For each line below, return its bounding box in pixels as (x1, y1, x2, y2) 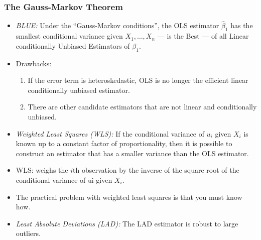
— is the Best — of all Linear (157, 31, 249, 41)
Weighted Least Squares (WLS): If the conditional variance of (16, 128, 204, 139)
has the (230, 20, 253, 31)
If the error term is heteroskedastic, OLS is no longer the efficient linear (28, 75, 248, 85)
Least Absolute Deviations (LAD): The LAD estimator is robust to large (16, 218, 238, 228)
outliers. (16, 228, 41, 238)
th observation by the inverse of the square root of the (73, 165, 239, 175)
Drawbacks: (16, 58, 52, 68)
